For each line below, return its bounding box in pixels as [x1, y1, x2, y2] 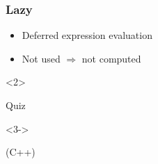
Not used [22, 51, 61, 65]
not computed [81, 51, 141, 65]
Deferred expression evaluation [22, 28, 152, 42]
